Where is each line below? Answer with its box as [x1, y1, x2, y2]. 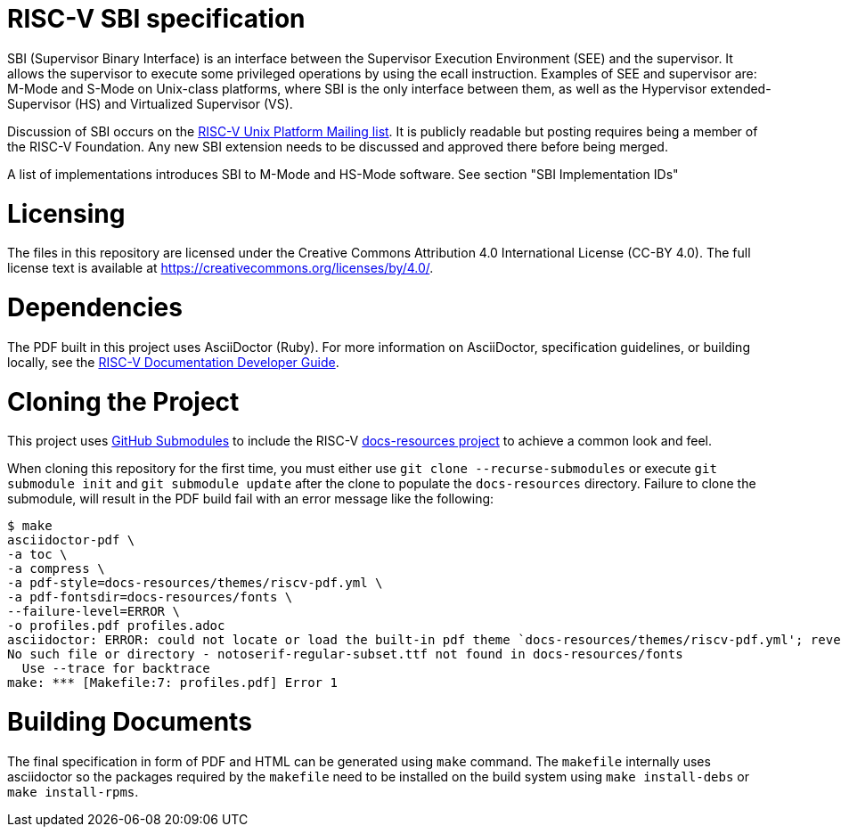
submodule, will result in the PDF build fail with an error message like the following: [7, 491, 494, 507]
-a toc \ [7, 547, 68, 562]
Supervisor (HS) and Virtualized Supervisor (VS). [7, 95, 293, 111]
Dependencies [7, 292, 183, 323]
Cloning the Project [7, 386, 240, 417]
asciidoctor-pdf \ [7, 533, 135, 548]
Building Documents [7, 707, 252, 737]
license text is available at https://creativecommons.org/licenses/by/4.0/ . [7, 260, 434, 276]
